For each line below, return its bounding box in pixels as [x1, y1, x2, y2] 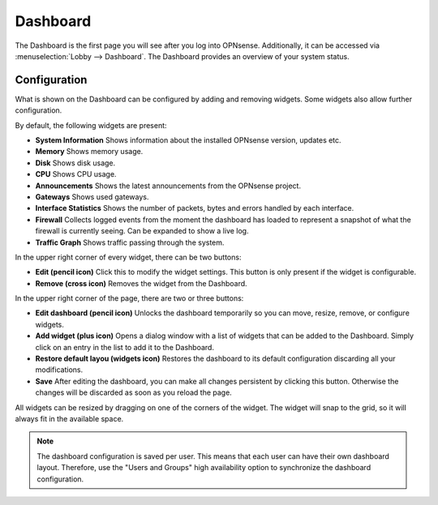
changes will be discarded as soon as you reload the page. [35, 387, 233, 397]
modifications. [35, 365, 84, 374]
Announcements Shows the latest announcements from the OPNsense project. [35, 181, 302, 190]
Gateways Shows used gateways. [35, 191, 149, 202]
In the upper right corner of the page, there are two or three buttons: [15, 293, 244, 303]
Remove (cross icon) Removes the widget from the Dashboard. [35, 278, 247, 288]
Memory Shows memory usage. [35, 147, 144, 156]
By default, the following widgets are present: [15, 120, 167, 130]
